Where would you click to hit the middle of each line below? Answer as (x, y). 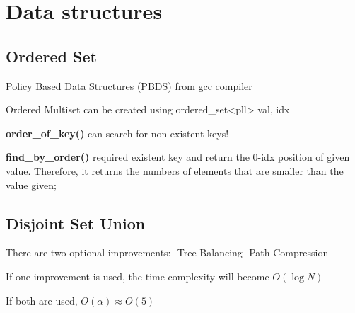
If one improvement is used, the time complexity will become (138, 276)
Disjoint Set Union (76, 223)
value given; (31, 184)
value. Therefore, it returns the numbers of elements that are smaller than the (175, 170)
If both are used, (42, 300)
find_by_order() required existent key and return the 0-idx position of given (178, 157)
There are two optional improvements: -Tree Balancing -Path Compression (167, 252)
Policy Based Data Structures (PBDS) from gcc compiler (129, 85)
